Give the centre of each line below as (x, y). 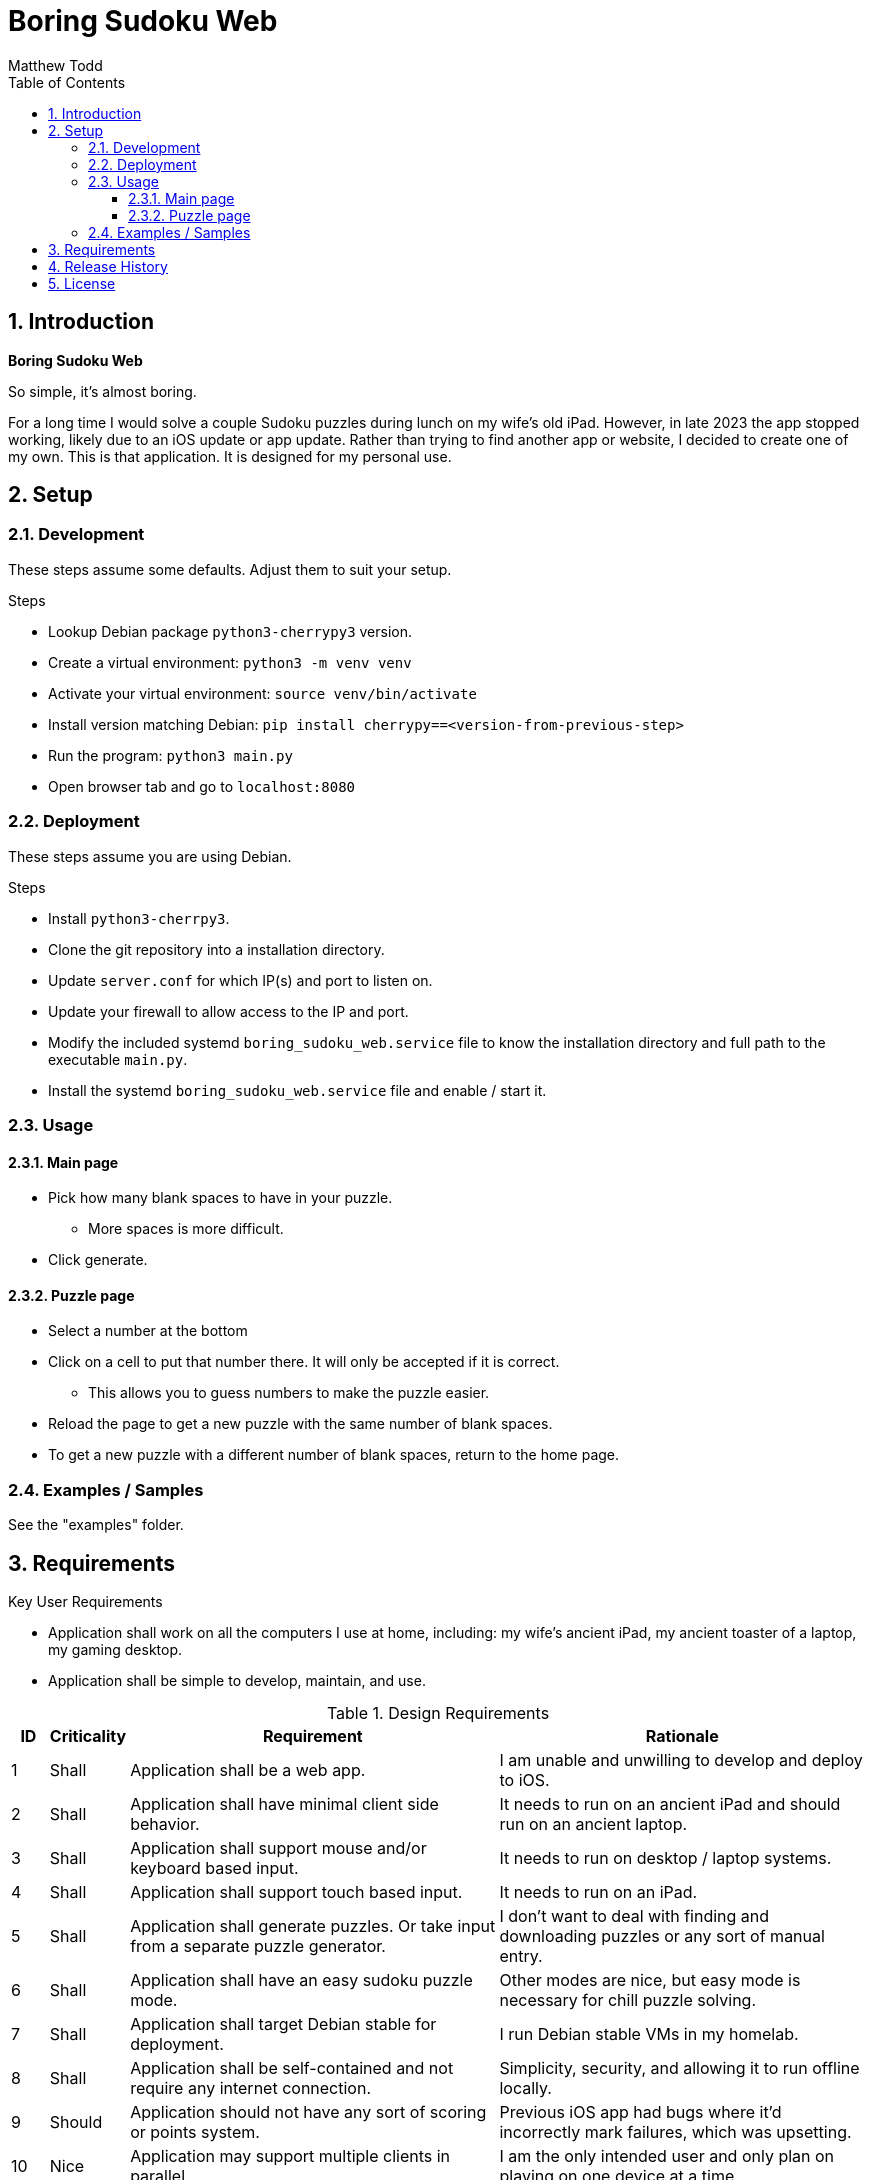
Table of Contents (67, 82)
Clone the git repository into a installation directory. (216, 949)
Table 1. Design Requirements (438, 1712)
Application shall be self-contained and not (292, 2067)
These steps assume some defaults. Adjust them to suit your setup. (230, 569)
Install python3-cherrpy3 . (139, 918)
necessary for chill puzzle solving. (628, 1999)
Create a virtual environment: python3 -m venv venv (230, 662)
